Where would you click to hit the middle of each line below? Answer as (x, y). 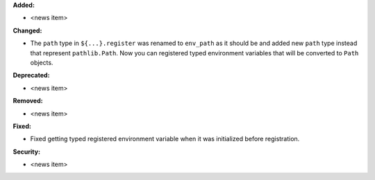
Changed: (27, 30)
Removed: (28, 101)
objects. (42, 62)
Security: (27, 152)
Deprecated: (31, 75)
